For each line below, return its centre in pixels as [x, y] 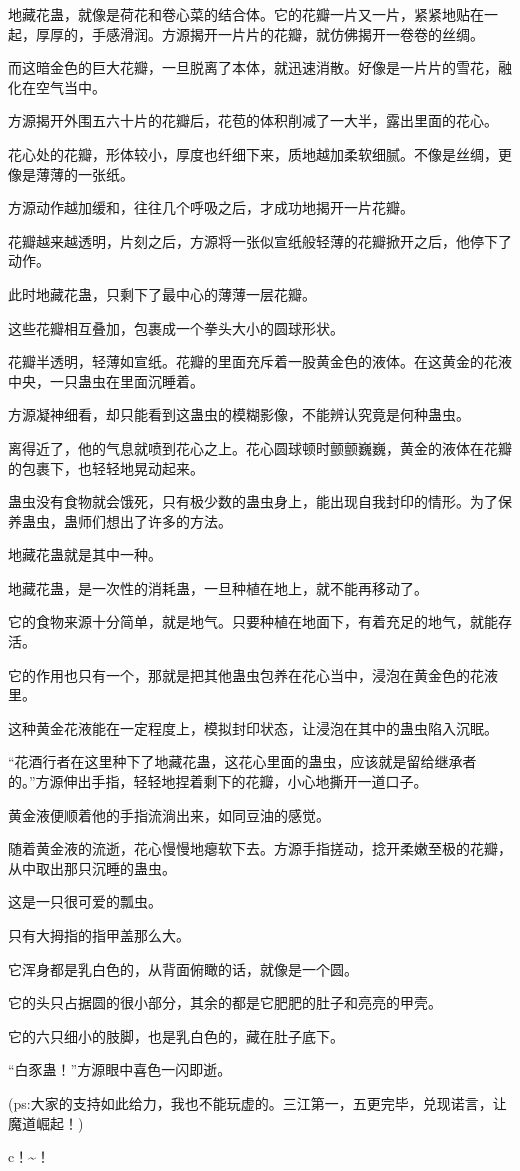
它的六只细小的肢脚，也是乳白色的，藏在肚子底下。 [176, 1035]
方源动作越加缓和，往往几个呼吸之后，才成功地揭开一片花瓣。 [211, 207]
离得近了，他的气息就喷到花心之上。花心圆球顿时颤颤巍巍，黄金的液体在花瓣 [260, 447]
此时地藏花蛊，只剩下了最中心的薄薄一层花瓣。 [162, 293]
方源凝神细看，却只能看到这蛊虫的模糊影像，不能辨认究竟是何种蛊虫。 [239, 414]
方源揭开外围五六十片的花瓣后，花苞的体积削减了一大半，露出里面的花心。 [253, 120]
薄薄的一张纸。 [84, 173]
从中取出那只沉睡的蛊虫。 [92, 867]
